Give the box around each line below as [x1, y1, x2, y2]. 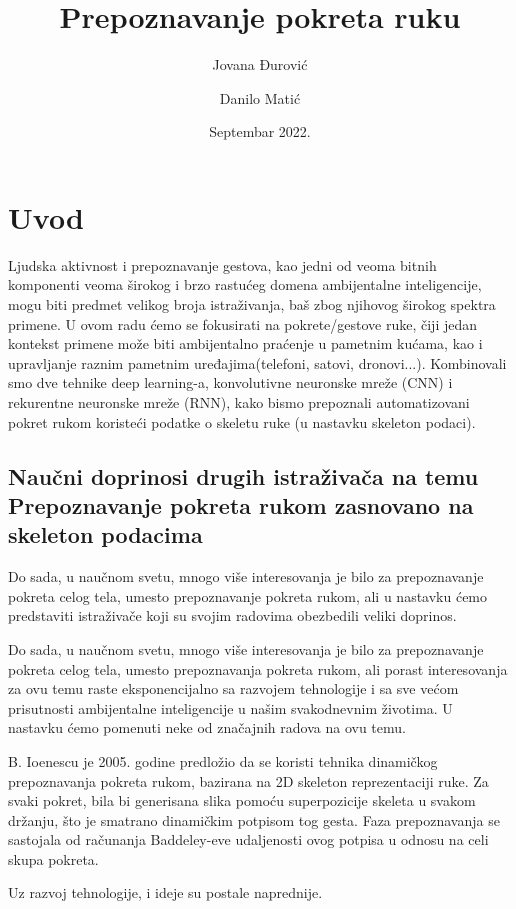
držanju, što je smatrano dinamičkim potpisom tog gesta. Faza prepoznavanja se [8, 809, 500, 830]
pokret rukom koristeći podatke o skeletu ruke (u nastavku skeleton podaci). [8, 411, 476, 432]
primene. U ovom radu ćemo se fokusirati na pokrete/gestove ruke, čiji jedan [8, 313, 478, 334]
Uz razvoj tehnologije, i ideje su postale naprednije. [8, 882, 323, 903]
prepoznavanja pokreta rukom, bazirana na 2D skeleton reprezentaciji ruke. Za [8, 770, 489, 791]
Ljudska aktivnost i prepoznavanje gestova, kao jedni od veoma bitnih [8, 254, 437, 275]
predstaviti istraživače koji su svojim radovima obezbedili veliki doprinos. [8, 605, 457, 626]
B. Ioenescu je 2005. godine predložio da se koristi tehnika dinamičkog [8, 750, 438, 771]
